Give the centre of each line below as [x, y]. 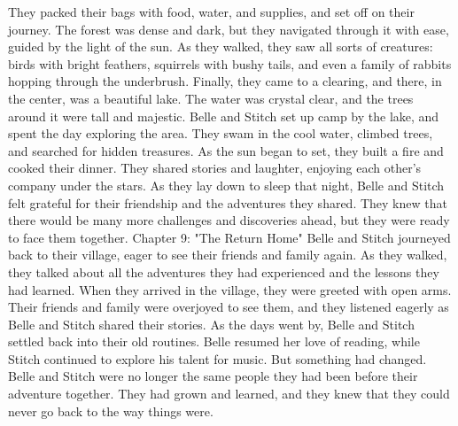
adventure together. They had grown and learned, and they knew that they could [229, 394]
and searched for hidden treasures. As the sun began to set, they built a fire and [226, 150]
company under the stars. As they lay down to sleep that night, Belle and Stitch [226, 185]
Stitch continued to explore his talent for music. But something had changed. [217, 358]
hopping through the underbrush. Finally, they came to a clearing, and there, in [225, 81]
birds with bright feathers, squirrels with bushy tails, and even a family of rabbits [230, 63]
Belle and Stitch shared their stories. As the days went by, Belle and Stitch [211, 324]
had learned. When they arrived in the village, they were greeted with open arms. [230, 289]
